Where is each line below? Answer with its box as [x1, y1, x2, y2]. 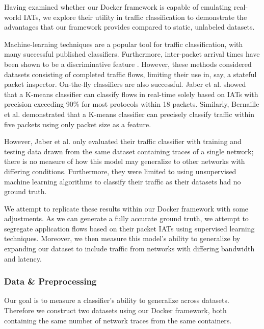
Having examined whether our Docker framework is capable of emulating [4, 2, 232, 12]
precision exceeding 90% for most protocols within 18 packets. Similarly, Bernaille [4, 99, 259, 109]
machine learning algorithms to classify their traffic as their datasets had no [4, 176, 241, 186]
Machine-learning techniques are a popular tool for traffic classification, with [4, 38, 243, 49]
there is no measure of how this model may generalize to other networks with [4, 156, 245, 167]
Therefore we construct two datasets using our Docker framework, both [4, 305, 227, 316]
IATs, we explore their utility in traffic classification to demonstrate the [23, 11, 247, 22]
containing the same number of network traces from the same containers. [4, 315, 232, 325]
